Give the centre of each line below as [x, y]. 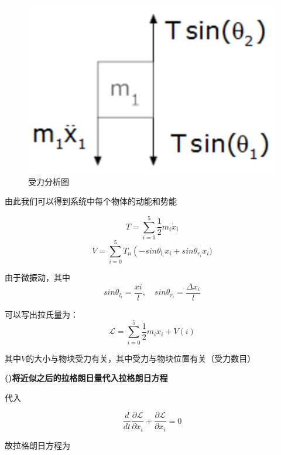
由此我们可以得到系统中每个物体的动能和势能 [91, 201]
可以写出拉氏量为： [42, 314]
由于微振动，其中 [37, 277]
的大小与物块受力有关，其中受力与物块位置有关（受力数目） [141, 358]
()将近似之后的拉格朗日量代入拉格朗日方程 [86, 378]
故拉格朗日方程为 [37, 445]
